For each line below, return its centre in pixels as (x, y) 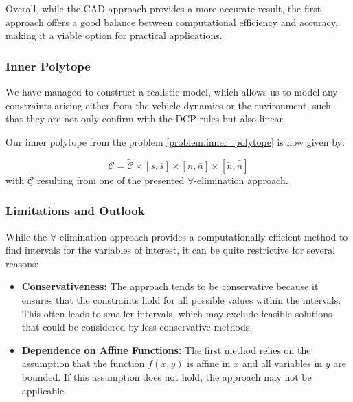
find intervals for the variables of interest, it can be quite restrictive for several (171, 250)
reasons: (22, 263)
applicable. (44, 390)
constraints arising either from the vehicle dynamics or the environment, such (168, 105)
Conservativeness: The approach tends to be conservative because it (170, 286)
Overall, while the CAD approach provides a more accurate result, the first (163, 8)
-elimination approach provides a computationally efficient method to (202, 236)
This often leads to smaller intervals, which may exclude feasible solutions (177, 313)
